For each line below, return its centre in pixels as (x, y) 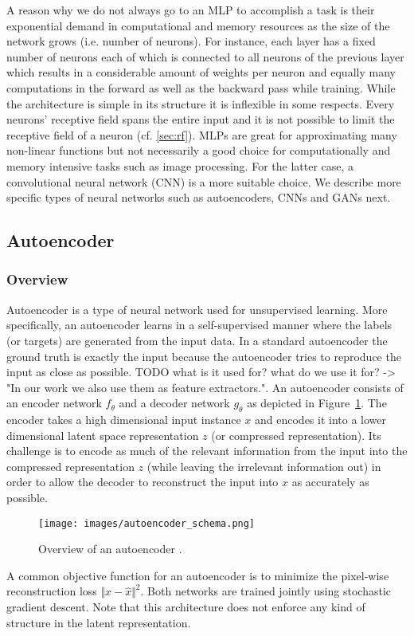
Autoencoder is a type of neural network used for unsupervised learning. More (197, 309)
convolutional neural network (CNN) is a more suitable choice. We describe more (204, 181)
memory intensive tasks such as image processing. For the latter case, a (180, 165)
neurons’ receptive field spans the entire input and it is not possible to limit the (201, 119)
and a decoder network (174, 403)
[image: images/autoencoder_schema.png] (147, 523)
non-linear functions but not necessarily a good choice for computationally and (199, 150)
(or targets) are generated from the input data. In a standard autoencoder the (197, 340)
